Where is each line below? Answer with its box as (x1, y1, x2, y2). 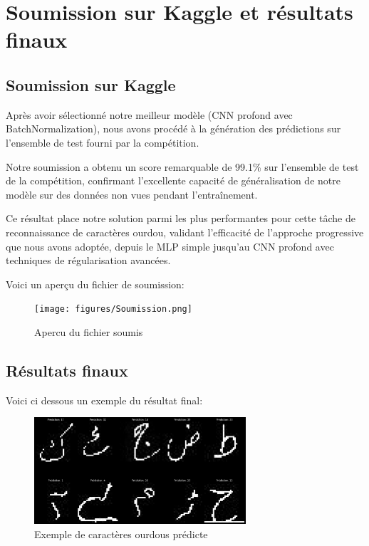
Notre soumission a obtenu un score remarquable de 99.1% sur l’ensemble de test (6, 159, 359, 174)
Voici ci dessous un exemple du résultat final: (6, 392, 203, 407)
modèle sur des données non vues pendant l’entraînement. (6, 187, 258, 201)
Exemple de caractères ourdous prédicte (34, 526, 208, 541)
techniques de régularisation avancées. (6, 253, 171, 268)
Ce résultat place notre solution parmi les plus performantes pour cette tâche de (6, 211, 355, 226)
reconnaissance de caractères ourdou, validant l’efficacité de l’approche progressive (6, 224, 364, 239)
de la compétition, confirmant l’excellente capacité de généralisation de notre (6, 173, 341, 188)
